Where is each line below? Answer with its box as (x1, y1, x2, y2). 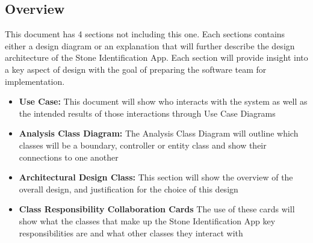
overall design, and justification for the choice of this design (19, 182, 238, 195)
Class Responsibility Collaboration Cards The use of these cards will (19, 203, 295, 215)
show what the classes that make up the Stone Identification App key (19, 214, 276, 227)
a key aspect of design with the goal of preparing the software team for (5, 63, 267, 75)
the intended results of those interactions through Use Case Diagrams (19, 106, 276, 119)
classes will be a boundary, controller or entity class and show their (19, 138, 267, 151)
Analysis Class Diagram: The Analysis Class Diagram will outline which (19, 127, 299, 140)
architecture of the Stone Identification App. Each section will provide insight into (5, 51, 308, 64)
